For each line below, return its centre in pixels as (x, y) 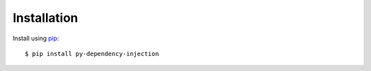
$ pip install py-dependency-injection (92, 54)
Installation (45, 18)
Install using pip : (36, 38)
